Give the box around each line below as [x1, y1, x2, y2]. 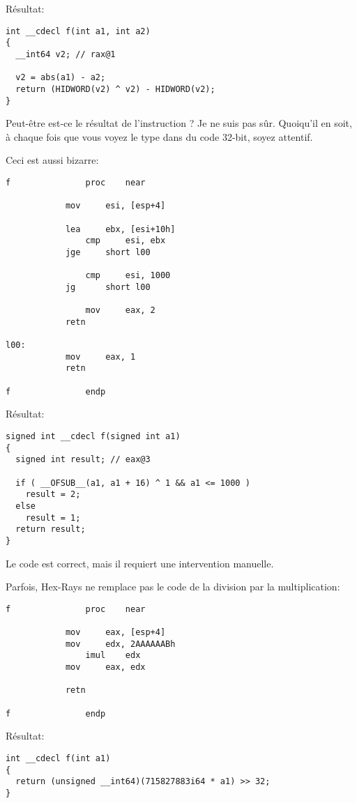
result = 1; [25, 512, 81, 523]
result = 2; [25, 489, 81, 500]
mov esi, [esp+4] [65, 201, 166, 211]
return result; [15, 524, 86, 535]
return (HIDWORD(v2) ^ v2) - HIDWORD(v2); [15, 84, 215, 94]
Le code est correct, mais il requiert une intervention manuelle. [6, 556, 274, 570]
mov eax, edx [65, 662, 146, 673]
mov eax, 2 [85, 305, 155, 316]
